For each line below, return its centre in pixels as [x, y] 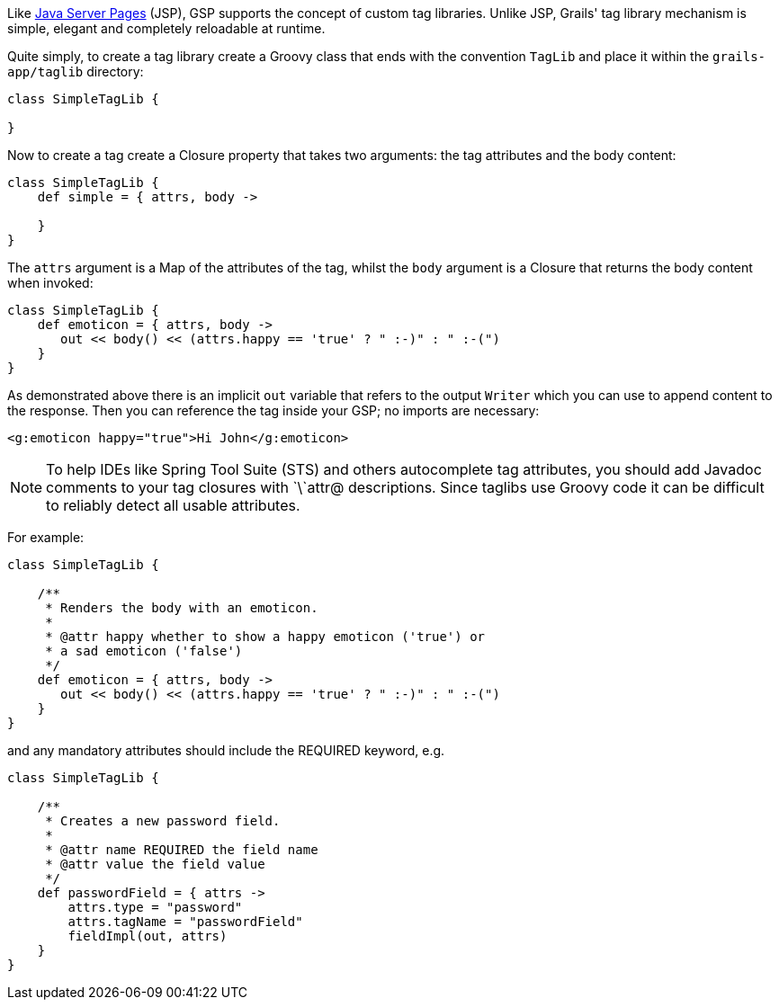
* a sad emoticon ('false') [144, 651]
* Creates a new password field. [163, 821]
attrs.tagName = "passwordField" [185, 922]
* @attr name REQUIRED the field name [182, 850]
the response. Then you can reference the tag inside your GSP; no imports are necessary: [273, 410]
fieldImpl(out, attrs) [148, 936]
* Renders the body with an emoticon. [182, 608]
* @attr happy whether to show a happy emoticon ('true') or [265, 637]
